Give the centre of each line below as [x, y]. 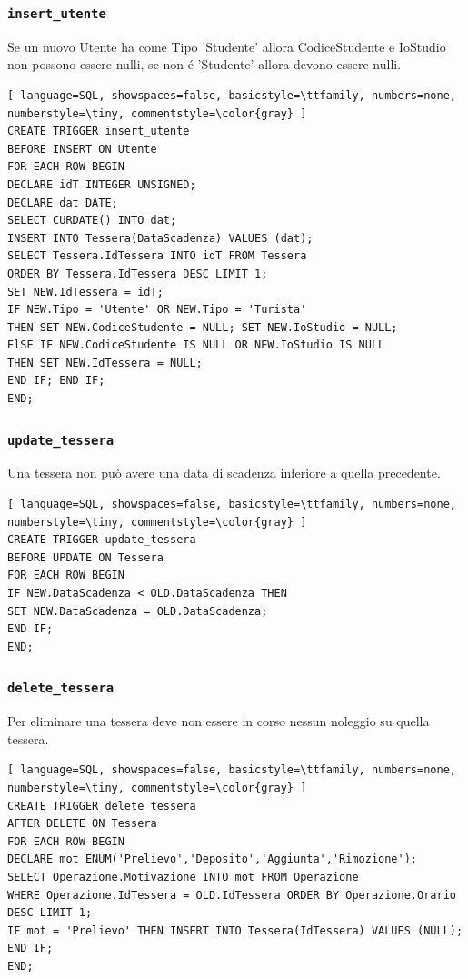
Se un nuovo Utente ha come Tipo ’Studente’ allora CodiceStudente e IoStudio [227, 46]
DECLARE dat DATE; [63, 202]
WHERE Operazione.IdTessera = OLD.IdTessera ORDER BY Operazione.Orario [232, 895]
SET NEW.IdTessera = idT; [85, 292]
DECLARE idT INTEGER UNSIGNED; [102, 184]
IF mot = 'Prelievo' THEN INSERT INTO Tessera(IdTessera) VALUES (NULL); [235, 930]
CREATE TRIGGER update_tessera [102, 540]
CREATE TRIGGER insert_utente [99, 131]
